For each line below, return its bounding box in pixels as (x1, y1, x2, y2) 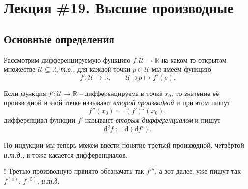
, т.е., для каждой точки (56, 64, 131, 74)
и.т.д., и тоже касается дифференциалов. (4, 149, 128, 159)
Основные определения (4, 31, 114, 46)
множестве (4, 64, 36, 74)
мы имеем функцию (152, 64, 211, 74)
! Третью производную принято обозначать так (4, 166, 144, 176)
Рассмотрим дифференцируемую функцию (4, 54, 131, 64)
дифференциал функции (4, 114, 76, 125)
